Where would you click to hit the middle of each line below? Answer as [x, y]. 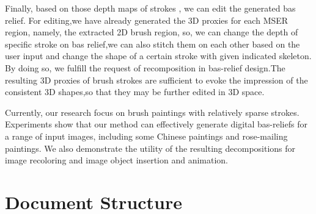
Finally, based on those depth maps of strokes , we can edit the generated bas [150, 8]
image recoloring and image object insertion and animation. [116, 160]
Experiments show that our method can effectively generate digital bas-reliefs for [156, 124]
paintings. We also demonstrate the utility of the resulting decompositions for [150, 148]
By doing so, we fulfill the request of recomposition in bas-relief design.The [145, 67]
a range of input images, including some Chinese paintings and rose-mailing [146, 136]
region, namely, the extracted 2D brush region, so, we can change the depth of [152, 32]
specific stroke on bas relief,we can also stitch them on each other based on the [152, 44]
